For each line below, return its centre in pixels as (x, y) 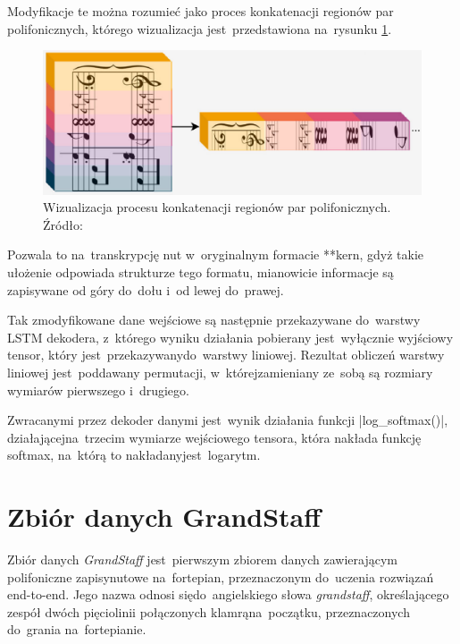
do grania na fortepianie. (77, 629)
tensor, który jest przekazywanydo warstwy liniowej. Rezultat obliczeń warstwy (226, 355)
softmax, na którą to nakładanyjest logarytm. (134, 455)
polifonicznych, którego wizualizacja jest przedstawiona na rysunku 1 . (200, 28)
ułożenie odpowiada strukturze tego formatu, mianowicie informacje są (201, 272)
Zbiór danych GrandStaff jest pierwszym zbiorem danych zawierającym (202, 559)
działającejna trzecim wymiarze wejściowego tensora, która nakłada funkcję (214, 437)
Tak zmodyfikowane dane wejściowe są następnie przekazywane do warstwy (214, 320)
